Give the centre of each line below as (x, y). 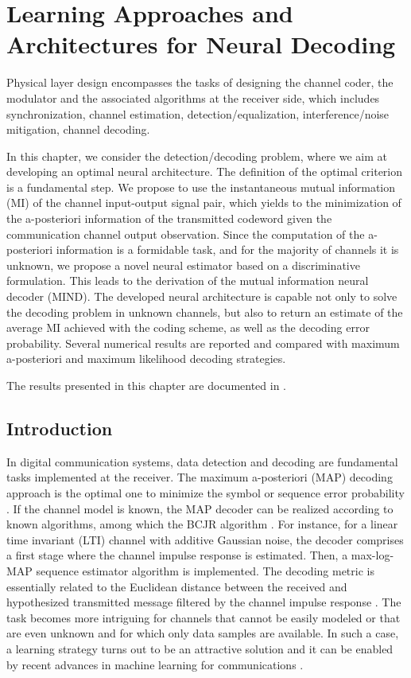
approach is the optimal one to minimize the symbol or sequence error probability (205, 492)
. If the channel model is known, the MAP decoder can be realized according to (200, 508)
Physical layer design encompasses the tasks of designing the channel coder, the (200, 82)
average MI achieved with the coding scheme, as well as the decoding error (188, 327)
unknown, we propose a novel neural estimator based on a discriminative (183, 265)
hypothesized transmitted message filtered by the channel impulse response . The (204, 602)
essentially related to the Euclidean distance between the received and (177, 586)
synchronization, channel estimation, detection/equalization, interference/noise (198, 113)
